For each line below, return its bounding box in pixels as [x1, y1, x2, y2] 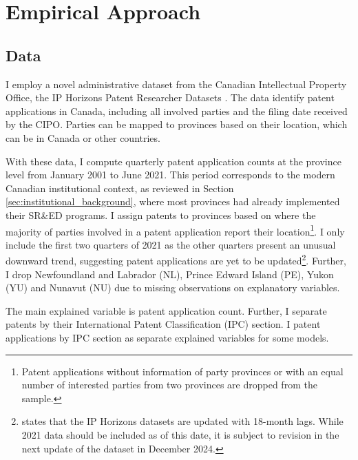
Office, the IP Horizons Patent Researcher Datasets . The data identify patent [6, 90, 335, 105]
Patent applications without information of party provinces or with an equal [21, 364, 344, 378]
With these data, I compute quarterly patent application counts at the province [6, 154, 341, 168]
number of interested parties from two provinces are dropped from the [21, 377, 317, 392]
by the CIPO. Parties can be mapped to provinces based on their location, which [6, 117, 348, 132]
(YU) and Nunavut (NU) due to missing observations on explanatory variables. [6, 280, 340, 295]
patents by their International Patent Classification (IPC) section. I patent [6, 317, 321, 331]
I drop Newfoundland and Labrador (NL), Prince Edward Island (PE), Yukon [6, 266, 334, 281]
